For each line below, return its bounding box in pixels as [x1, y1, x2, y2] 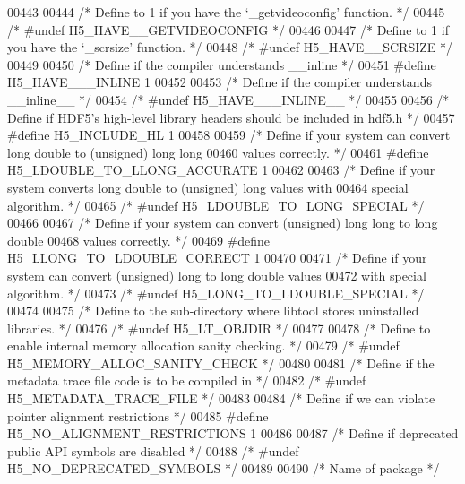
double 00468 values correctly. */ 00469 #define [7, 230, 271, 249]
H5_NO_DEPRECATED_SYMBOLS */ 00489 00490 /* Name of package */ [7, 459, 440, 478]
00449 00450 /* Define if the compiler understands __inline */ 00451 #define [7, 55, 436, 73]
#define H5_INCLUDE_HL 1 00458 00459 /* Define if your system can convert [7, 125, 451, 144]
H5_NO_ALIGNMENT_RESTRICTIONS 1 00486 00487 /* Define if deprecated [7, 424, 459, 443]
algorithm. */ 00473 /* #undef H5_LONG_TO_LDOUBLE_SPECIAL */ [7, 283, 425, 302]
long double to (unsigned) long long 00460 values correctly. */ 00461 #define [7, 143, 429, 161]
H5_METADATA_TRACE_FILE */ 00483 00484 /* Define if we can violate [7, 389, 435, 408]
